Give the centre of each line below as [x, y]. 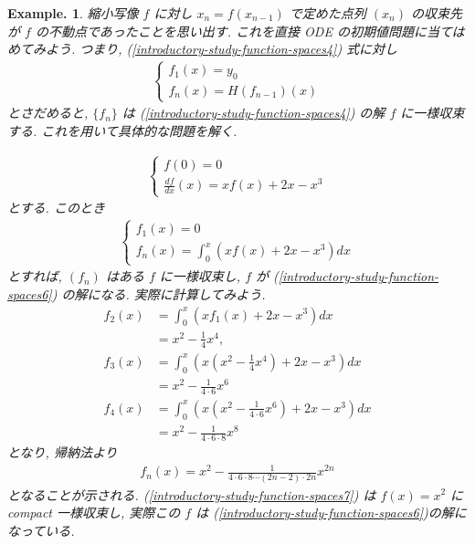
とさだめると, [48, 113]
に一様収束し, [200, 276]
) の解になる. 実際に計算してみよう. [158, 293]
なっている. [41, 530]
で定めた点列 [327, 13]
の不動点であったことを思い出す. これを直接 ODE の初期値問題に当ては [250, 31]
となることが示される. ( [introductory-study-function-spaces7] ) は [192, 494]
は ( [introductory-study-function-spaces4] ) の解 [253, 113]
